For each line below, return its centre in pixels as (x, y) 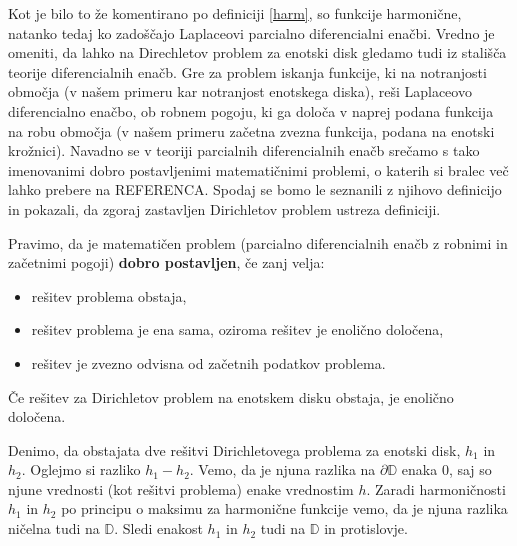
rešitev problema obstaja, (109, 295)
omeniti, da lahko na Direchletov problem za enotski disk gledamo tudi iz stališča (257, 52)
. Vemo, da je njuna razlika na (282, 469)
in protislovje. (366, 528)
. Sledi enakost (158, 528)
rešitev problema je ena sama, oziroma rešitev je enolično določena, (237, 329)
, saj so (470, 469)
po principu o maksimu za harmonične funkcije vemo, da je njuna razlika (284, 508)
